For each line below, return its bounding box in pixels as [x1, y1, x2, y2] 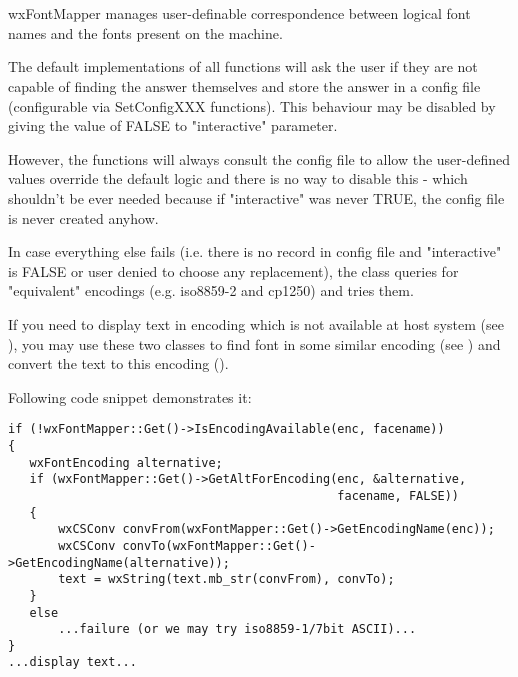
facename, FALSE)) [337, 488, 460, 503]
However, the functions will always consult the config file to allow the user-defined [8, 148, 511, 169]
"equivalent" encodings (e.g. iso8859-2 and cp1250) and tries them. [8, 280, 414, 301]
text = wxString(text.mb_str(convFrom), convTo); [58, 572, 395, 587]
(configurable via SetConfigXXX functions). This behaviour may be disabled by [8, 95, 496, 116]
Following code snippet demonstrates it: [8, 386, 252, 407]
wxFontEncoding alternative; [29, 455, 223, 470]
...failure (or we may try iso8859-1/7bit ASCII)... [58, 622, 417, 637]
